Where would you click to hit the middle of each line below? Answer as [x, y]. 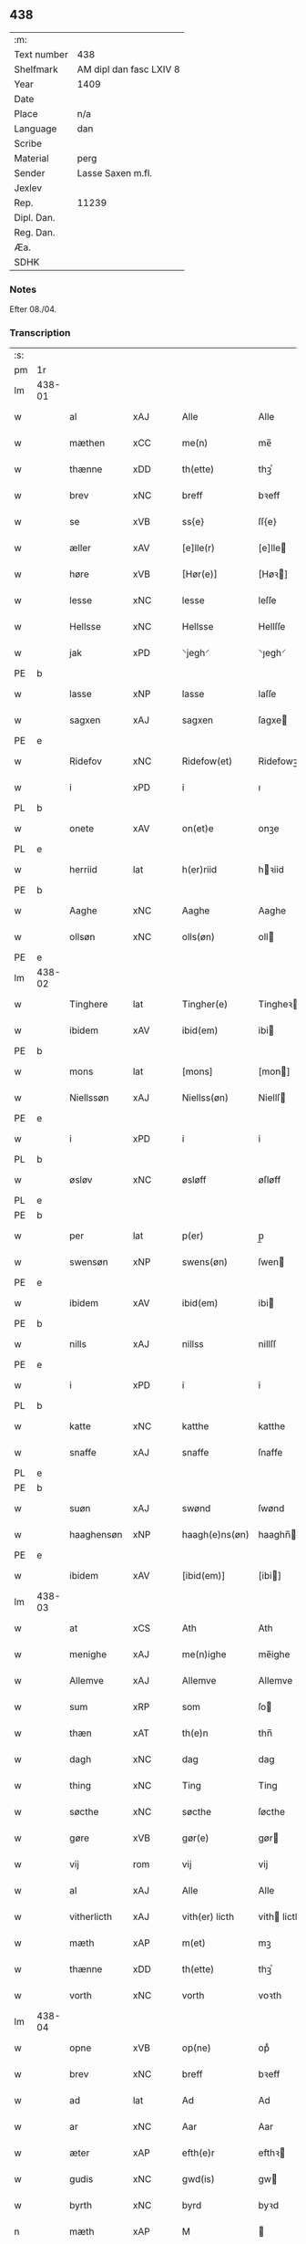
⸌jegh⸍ [196, 653]
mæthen [87, 444]
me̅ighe [274, 1654]
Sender [30, 172]
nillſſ [267, 1344]
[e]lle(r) [199, 548]
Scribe [28, 143]
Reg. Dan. [35, 232]
